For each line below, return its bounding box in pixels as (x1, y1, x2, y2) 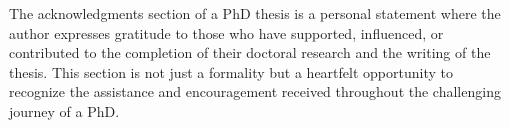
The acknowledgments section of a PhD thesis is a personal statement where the (9, 3, 501, 23)
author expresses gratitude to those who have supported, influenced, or (9, 22, 444, 43)
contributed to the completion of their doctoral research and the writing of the (9, 42, 491, 63)
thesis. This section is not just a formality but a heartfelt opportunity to (9, 61, 453, 82)
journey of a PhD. (9, 100, 120, 121)
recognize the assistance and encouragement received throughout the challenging (9, 81, 501, 102)
